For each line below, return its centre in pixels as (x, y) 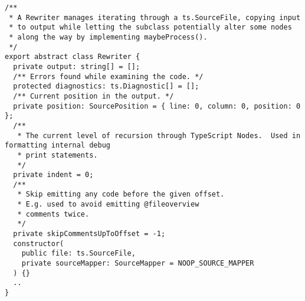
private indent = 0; (53, 175)
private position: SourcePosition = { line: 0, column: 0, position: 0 (157, 106)
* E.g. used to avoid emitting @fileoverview (108, 205)
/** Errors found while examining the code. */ (108, 76)
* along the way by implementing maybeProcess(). (108, 37)
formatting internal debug (58, 145)
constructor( (39, 243)
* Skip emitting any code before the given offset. (121, 194)
